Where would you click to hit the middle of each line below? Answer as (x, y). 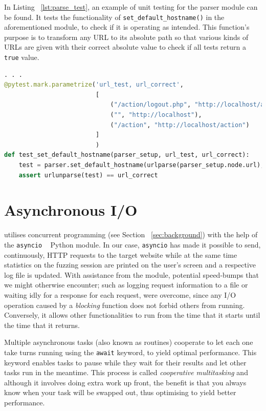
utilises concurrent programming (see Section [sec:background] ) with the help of (131, 234)
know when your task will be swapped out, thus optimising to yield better (120, 392)
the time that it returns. (42, 325)
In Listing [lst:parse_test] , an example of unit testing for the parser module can (131, 7)
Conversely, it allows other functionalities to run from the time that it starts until (132, 315)
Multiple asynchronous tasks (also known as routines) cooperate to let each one (129, 342)
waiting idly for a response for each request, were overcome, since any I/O (120, 294)
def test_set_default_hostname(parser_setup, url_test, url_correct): (127, 155)
